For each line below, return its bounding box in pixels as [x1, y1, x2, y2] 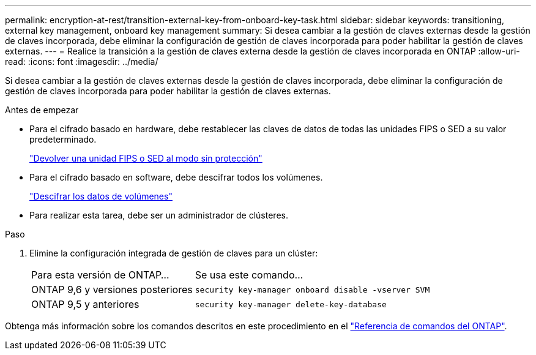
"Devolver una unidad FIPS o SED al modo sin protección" [29, 153, 262, 163]
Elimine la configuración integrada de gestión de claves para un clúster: [29, 248, 318, 258]
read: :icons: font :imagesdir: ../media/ [5, 56, 158, 67]
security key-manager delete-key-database [195, 299, 387, 309]
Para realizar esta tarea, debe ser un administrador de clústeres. [29, 210, 288, 220]
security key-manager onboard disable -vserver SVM [195, 285, 430, 294]
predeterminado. [29, 134, 97, 144]
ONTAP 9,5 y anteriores [31, 298, 140, 310]
